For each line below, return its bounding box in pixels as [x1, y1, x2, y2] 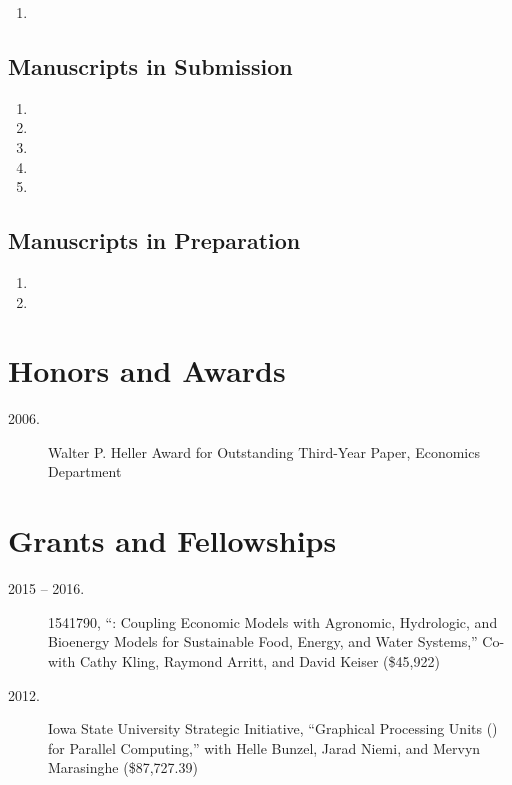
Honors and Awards [8, 350, 286, 391]
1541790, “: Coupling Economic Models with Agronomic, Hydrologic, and [48, 611, 498, 632]
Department [48, 461, 122, 482]
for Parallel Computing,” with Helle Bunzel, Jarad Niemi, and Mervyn [48, 737, 481, 758]
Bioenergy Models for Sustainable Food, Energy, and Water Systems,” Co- [48, 631, 505, 652]
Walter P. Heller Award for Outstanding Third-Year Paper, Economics [48, 441, 480, 462]
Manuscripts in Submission [8, 50, 293, 81]
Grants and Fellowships [8, 520, 337, 561]
